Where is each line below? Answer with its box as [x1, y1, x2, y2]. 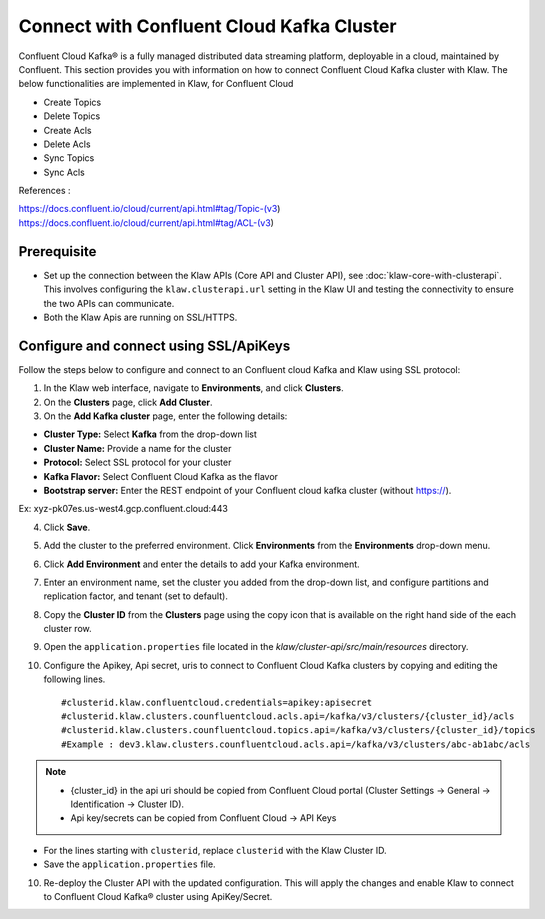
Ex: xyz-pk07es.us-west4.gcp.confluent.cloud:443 [18, 503, 229, 515]
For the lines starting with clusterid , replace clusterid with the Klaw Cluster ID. [43, 844, 387, 856]
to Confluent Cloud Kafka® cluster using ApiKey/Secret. [43, 890, 273, 902]
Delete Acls [43, 138, 91, 150]
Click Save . [43, 521, 91, 533]
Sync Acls [43, 166, 85, 178]
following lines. [43, 673, 106, 685]
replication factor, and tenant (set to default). [43, 590, 229, 602]
